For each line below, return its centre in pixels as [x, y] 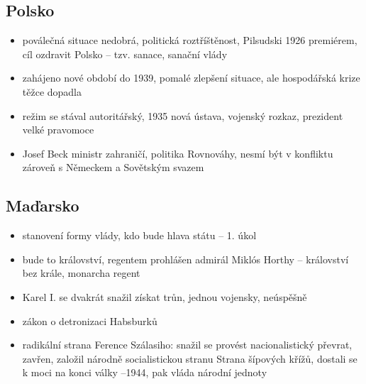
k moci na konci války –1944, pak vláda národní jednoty [145, 372]
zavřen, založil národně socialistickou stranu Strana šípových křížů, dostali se [190, 358]
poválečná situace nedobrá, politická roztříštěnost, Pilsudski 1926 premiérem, [190, 40]
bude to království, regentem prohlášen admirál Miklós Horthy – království [185, 259]
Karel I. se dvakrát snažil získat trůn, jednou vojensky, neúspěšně [165, 296]
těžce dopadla [52, 91]
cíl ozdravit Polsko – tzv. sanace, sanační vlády [125, 54]
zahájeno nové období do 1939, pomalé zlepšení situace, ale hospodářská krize [191, 78]
